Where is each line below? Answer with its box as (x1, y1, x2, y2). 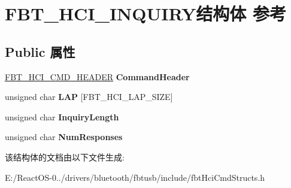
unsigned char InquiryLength (5, 110, 119, 123)
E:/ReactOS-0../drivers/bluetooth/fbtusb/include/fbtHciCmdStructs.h (5, 171, 265, 183)
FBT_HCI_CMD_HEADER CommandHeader (5, 70, 190, 83)
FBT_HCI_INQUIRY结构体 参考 (5, 1, 287, 26)
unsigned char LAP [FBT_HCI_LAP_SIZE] (5, 90, 173, 103)
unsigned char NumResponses (5, 131, 123, 143)
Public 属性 (5, 42, 75, 60)
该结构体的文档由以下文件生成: (5, 150, 125, 163)
